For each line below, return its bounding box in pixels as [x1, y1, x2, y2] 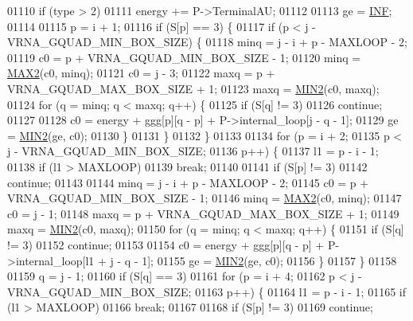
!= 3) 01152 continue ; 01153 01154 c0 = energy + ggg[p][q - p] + [7, 236, 325, 252]
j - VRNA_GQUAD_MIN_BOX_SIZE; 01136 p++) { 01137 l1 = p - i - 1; [7, 143, 379, 159]
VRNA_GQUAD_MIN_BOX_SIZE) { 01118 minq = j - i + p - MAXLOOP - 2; [7, 33, 407, 50]
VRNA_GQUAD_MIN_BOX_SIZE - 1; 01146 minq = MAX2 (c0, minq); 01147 [7, 190, 402, 206]
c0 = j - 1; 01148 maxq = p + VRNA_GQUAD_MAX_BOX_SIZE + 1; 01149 [7, 205, 399, 221]
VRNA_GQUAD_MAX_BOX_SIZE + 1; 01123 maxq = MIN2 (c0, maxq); [7, 80, 380, 96]
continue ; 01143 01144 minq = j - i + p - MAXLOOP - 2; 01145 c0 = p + [7, 174, 369, 190]
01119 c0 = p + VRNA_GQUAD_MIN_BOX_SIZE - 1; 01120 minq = [7, 49, 361, 65]
